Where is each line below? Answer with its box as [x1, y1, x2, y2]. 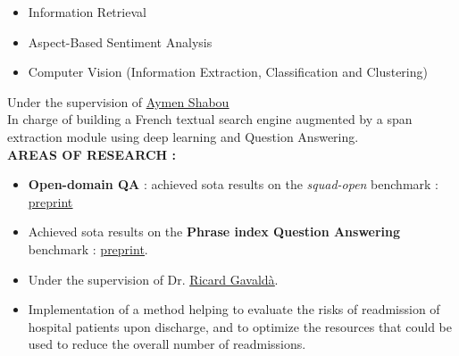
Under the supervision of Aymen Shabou [7, 92, 229, 111]
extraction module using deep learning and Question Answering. [7, 127, 359, 145]
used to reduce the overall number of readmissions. [28, 335, 306, 353]
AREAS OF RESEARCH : [7, 145, 176, 163]
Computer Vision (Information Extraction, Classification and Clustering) [28, 62, 428, 81]
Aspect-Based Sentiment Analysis [28, 32, 213, 51]
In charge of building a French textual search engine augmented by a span [7, 110, 413, 128]
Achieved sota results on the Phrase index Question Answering [28, 222, 401, 241]
